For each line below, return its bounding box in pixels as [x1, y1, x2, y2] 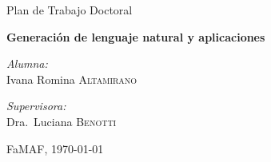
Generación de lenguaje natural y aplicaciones [6, 28, 265, 45]
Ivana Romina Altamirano [6, 70, 137, 87]
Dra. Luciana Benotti [6, 113, 117, 129]
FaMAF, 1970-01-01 [6, 140, 104, 156]
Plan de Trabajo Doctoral [6, 2, 133, 18]
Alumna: [6, 55, 48, 72]
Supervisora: [6, 97, 66, 114]
